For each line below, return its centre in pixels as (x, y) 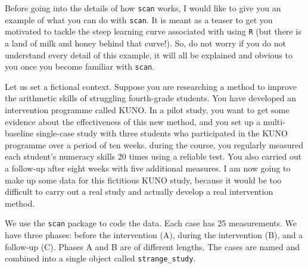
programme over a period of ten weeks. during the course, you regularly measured (154, 144)
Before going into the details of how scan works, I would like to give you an (143, 8)
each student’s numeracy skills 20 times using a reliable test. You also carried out (153, 156)
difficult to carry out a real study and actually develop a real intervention (139, 191)
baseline (19, 133)
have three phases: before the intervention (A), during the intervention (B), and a (154, 235)
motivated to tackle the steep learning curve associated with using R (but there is (153, 31)
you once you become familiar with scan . (80, 66)
